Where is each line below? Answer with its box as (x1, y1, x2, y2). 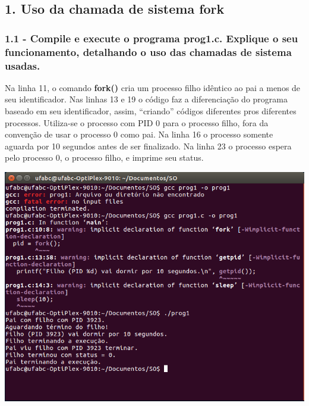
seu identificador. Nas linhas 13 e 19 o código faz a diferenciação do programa (5, 93, 288, 105)
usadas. (5, 58, 40, 73)
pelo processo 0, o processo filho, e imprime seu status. (5, 151, 204, 164)
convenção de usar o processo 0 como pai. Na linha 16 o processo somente (5, 128, 273, 140)
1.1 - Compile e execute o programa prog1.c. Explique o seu (5, 30, 298, 45)
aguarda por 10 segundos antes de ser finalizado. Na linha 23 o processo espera (5, 139, 292, 152)
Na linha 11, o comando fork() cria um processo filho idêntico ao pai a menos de (5, 81, 301, 93)
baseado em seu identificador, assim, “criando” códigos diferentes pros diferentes (5, 105, 297, 117)
